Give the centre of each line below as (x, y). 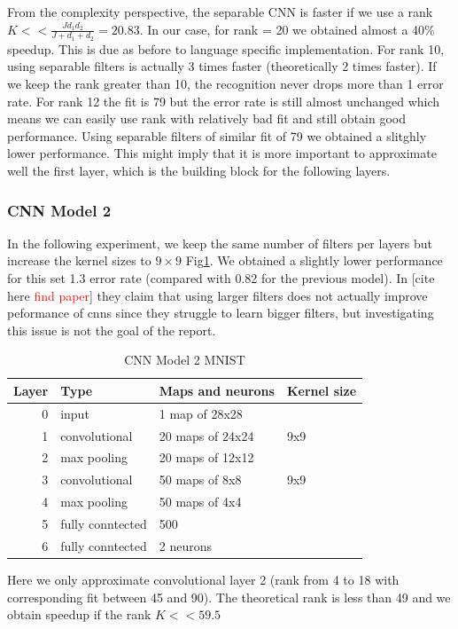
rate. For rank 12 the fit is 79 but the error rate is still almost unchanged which (224, 101)
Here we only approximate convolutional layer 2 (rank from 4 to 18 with (203, 579)
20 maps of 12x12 (206, 457)
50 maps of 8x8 (200, 480)
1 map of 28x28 (201, 413)
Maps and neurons (217, 390)
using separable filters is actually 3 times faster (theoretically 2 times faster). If (222, 66)
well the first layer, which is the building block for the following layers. (199, 170)
